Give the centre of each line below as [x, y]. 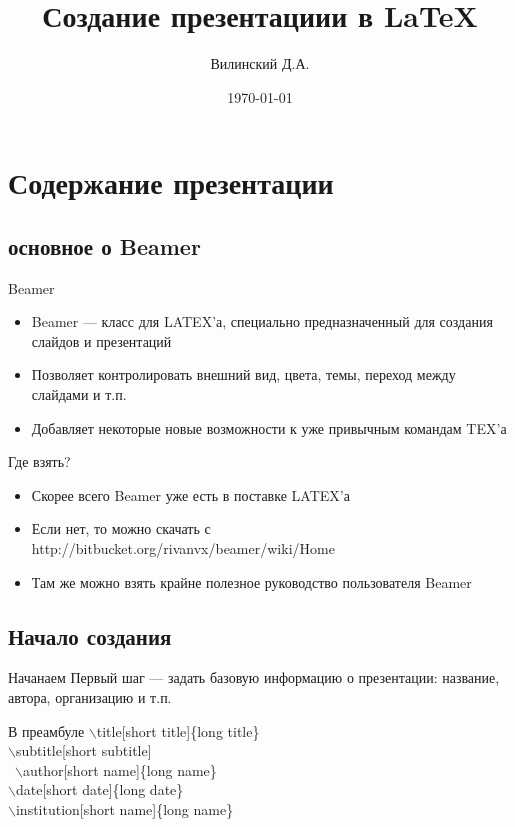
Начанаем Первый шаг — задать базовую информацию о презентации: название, [254, 677]
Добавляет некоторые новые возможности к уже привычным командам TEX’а [269, 427]
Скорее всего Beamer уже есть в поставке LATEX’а [190, 494]
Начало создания [90, 635]
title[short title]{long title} [178, 730]
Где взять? [39, 461]
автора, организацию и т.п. [90, 697]
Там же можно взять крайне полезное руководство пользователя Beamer [251, 581]
